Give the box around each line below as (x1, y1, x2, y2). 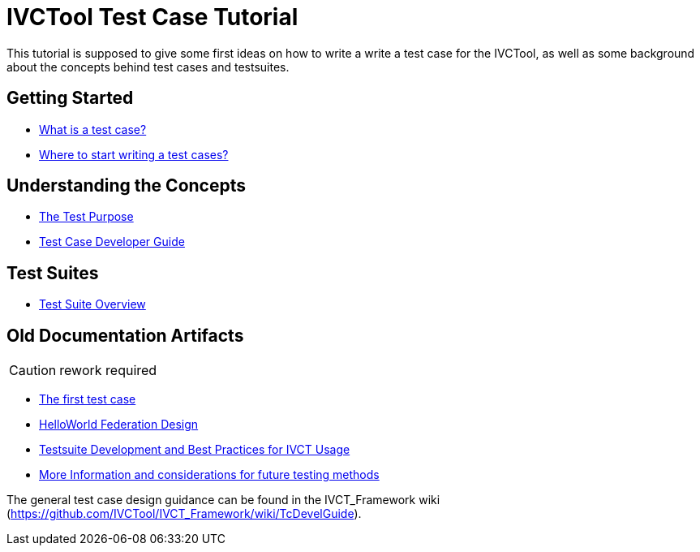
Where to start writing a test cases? (39, 147, 229, 162)
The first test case (39, 392, 136, 407)
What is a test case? (39, 122, 147, 136)
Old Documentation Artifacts (6, 325, 244, 346)
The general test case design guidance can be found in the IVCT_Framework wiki (6, 493, 440, 507)
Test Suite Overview (39, 297, 146, 312)
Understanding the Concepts (6, 175, 246, 196)
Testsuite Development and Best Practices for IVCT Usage (39, 442, 350, 457)
